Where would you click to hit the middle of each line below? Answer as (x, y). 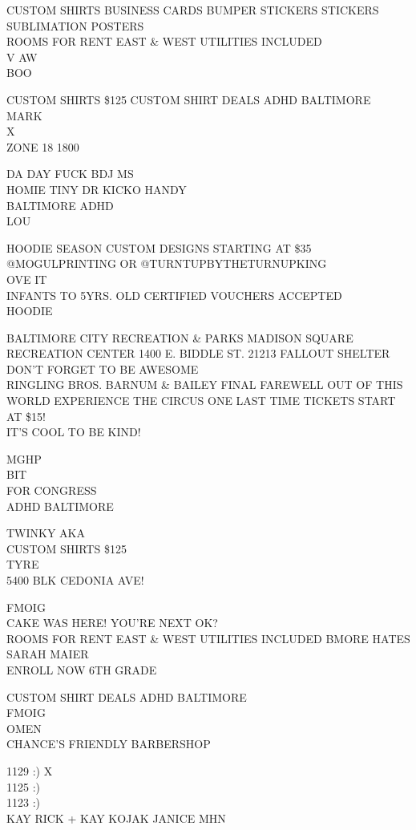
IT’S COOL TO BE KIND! (74, 432)
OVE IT (27, 279)
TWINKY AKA (46, 533)
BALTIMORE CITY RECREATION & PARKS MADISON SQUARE (180, 337)
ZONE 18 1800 (43, 146)
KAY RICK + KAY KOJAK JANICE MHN (116, 818)
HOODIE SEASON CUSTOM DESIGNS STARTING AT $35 (159, 247)
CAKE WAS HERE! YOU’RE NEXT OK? (112, 623)
